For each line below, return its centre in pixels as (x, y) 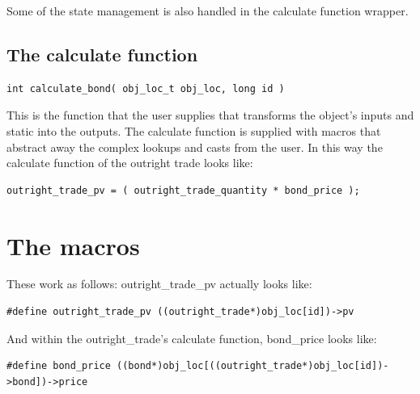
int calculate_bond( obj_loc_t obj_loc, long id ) (146, 88)
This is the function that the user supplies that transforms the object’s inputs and (210, 115)
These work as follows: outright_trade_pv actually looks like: (159, 284)
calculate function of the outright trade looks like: (130, 163)
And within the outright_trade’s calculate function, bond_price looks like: (192, 338)
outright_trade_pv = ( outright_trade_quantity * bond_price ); (183, 190)
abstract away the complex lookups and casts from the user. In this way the (195, 147)
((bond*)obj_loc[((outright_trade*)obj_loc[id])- (253, 366)
